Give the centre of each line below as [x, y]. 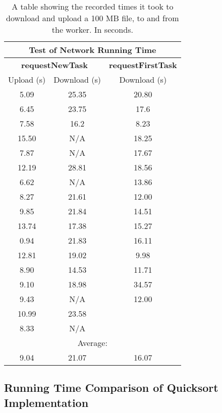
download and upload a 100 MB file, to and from [93, 18]
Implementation [46, 402]
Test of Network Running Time [93, 50]
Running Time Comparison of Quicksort [111, 388]
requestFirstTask [143, 65]
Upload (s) [27, 79]
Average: [92, 343]
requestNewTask [54, 65]
